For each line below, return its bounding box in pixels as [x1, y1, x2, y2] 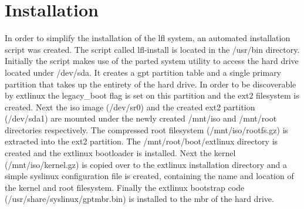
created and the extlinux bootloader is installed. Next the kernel [5, 147, 236, 159]
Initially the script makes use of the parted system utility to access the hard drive [5, 55, 299, 67]
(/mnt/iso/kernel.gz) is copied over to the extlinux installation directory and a [5, 158, 288, 170]
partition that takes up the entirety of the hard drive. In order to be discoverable [5, 77, 296, 90]
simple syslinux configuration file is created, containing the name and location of [5, 170, 294, 182]
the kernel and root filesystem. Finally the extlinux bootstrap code [5, 181, 245, 193]
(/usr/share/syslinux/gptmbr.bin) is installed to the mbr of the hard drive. [5, 193, 274, 205]
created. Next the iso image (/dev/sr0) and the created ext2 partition [5, 100, 255, 113]
